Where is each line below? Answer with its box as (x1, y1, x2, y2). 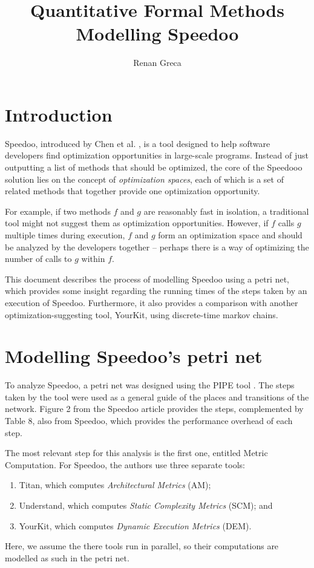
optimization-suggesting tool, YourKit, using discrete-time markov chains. (5, 308, 278, 321)
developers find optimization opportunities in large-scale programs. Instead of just (5, 149, 309, 162)
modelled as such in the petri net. (5, 551, 129, 564)
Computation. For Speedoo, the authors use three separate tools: (5, 458, 245, 471)
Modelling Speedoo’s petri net (5, 344, 263, 368)
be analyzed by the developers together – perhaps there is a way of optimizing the (5, 240, 309, 253)
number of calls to (5, 252, 72, 265)
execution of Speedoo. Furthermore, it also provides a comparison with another (5, 296, 298, 308)
